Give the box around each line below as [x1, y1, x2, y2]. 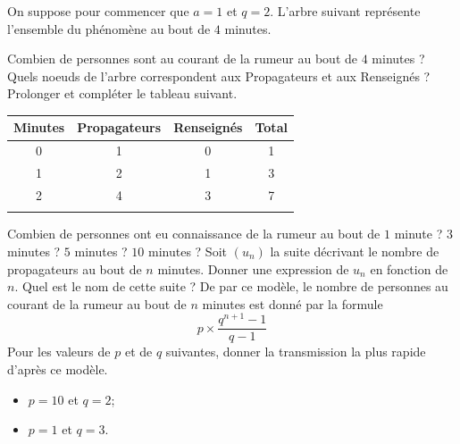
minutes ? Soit [148, 241, 227, 260]
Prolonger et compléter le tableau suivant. [7, 84, 238, 103]
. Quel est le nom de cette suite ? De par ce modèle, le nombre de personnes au [14, 277, 448, 296]
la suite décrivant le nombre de [270, 241, 439, 260]
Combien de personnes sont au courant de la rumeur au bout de [7, 49, 357, 68]
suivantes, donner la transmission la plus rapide [165, 342, 426, 361]
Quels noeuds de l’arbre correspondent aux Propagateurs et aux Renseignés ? [7, 66, 431, 85]
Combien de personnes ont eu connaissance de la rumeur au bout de [7, 224, 381, 243]
